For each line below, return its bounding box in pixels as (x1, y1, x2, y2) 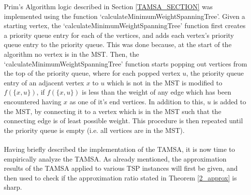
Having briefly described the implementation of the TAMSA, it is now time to (4, 144, 235, 154)
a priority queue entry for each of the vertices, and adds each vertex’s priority (4, 30, 234, 40)
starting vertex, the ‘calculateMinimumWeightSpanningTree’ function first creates (4, 20, 246, 31)
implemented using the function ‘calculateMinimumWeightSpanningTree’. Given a (4, 11, 245, 21)
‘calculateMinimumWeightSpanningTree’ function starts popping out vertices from (4, 58, 247, 68)
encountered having (4, 96, 61, 106)
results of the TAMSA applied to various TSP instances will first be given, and (4, 163, 238, 173)
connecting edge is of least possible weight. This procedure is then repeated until (4, 115, 243, 126)
